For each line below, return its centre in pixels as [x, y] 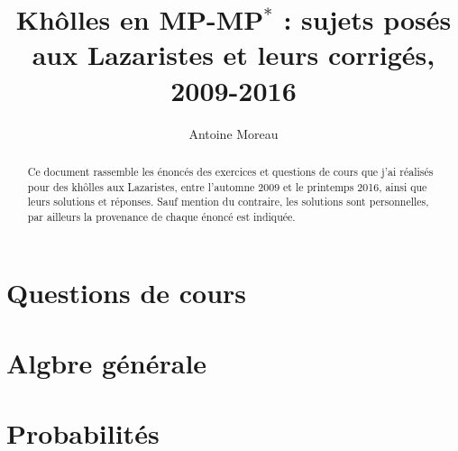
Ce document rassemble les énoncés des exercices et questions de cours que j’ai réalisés [230, 171]
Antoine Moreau [234, 133]
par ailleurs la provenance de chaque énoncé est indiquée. [161, 216]
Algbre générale [107, 362]
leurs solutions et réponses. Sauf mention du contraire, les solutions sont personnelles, [228, 202]
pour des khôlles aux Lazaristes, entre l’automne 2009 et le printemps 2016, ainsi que [227, 186]
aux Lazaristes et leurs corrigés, [234, 55]
